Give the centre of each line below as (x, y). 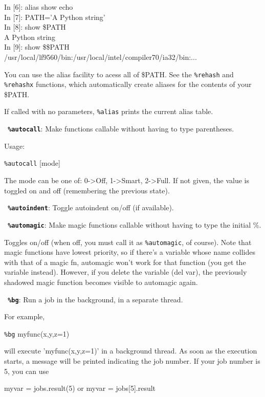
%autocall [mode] (32, 163)
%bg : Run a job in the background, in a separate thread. (95, 299)
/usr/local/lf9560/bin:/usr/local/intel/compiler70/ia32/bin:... (101, 57)
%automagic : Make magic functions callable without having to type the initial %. (135, 224)
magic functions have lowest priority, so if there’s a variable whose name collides (130, 252)
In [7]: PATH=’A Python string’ (55, 17)
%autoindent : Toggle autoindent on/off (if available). (91, 207)
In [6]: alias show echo (39, 7)
